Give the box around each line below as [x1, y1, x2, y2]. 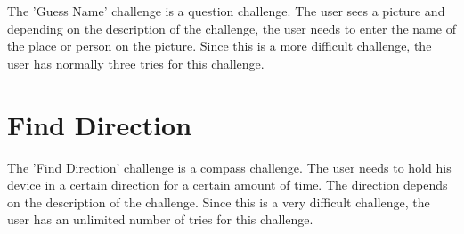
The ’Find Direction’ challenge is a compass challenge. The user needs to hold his [7, 157, 452, 176]
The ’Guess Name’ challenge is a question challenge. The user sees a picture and [7, 2, 445, 20]
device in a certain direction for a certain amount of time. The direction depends [7, 175, 448, 194]
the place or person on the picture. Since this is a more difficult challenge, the [7, 36, 432, 55]
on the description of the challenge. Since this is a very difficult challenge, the [7, 192, 430, 211]
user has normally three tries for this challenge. [7, 53, 265, 72]
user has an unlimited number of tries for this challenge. [7, 210, 313, 229]
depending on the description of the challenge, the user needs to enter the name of [7, 19, 456, 37]
